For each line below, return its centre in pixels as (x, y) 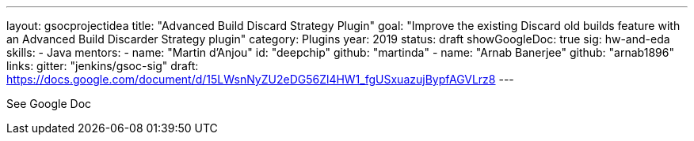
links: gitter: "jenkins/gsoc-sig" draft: (103, 66)
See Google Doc (49, 104)
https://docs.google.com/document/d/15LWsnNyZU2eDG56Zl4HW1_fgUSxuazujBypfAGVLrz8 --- (260, 79)
